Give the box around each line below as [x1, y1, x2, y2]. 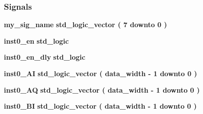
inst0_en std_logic [4, 35, 69, 46]
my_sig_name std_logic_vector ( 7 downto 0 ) [4, 19, 167, 30]
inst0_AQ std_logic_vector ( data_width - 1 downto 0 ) [4, 84, 200, 95]
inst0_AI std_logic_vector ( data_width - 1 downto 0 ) [4, 68, 197, 78]
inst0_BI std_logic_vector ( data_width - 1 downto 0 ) [4, 101, 197, 111]
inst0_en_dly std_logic [4, 52, 86, 62]
